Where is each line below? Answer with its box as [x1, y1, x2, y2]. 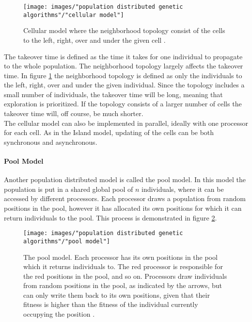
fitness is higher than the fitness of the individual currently [23, 299, 198, 309]
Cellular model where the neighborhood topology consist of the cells [23, 25, 225, 35]
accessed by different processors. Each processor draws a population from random [4, 193, 246, 203]
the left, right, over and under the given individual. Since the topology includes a [4, 80, 245, 90]
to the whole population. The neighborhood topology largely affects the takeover [4, 61, 243, 71]
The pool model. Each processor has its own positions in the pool [23, 252, 218, 262]
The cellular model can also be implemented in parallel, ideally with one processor [4, 118, 248, 128]
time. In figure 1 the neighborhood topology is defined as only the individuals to [4, 70, 242, 80]
